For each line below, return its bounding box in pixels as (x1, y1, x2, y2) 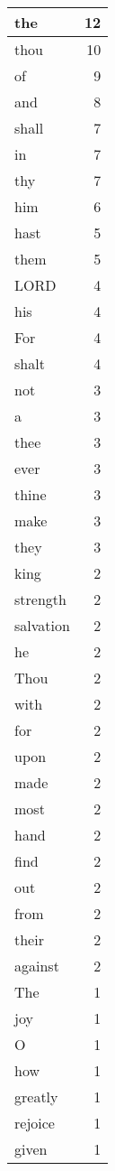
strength (14, 589, 66, 609)
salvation (14, 615, 70, 636)
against (14, 955, 59, 976)
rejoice (14, 1112, 55, 1133)
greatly (14, 1086, 58, 1107)
